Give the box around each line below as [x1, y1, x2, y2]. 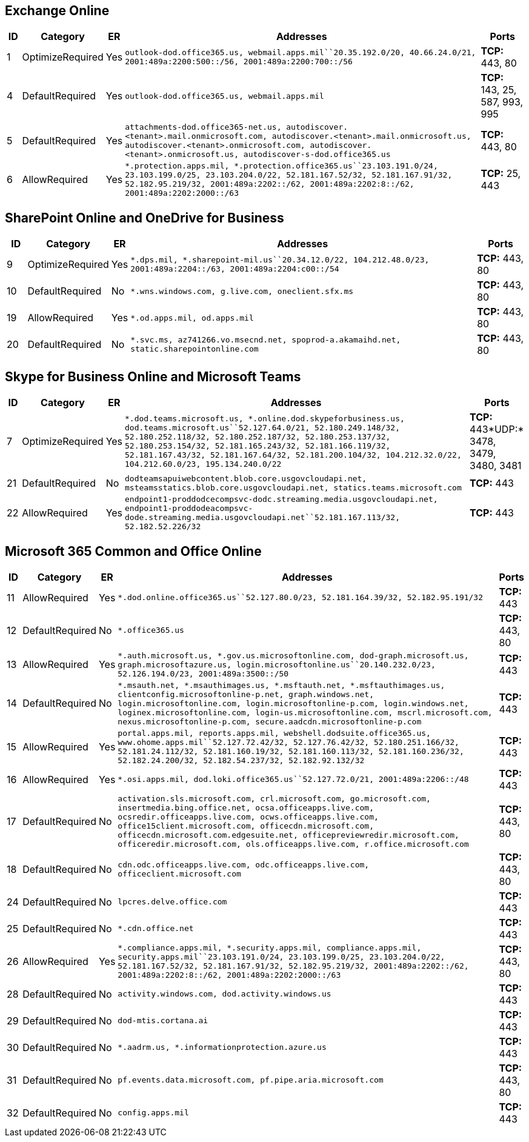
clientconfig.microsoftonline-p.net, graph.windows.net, [118, 689, 374, 699]
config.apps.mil [118, 1108, 189, 1118]
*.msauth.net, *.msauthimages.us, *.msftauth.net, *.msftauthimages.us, [118, 680, 445, 690]
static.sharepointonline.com [130, 344, 259, 354]
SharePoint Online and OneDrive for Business [5, 210, 284, 225]
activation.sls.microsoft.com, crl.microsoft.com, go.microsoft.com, [118, 793, 431, 803]
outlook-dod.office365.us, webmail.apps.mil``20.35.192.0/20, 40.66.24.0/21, [125, 48, 476, 58]
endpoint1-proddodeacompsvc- [125, 504, 253, 513]
